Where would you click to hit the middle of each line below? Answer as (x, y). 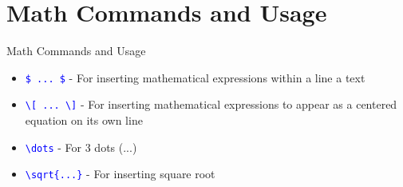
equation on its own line (84, 120)
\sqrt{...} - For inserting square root (120, 174)
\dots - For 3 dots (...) (81, 147)
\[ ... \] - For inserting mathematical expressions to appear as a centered (211, 104)
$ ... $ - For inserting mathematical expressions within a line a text (195, 77)
